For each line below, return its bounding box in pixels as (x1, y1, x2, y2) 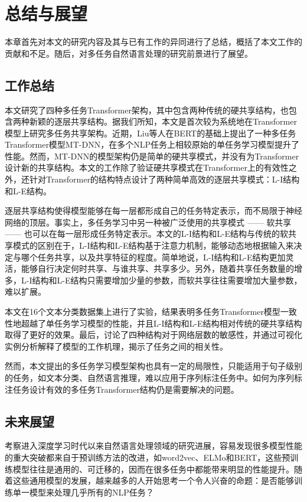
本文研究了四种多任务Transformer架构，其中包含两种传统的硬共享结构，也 (5, 103, 289, 116)
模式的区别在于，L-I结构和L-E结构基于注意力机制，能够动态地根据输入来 (12, 239, 294, 252)
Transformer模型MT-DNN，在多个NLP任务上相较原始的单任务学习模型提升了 (5, 138, 299, 151)
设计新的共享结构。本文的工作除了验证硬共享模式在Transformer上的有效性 (5, 161, 289, 174)
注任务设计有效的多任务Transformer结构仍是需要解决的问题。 (5, 383, 239, 395)
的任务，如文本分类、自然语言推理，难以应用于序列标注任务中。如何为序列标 (5, 371, 302, 383)
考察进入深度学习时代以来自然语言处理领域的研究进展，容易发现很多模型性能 (5, 439, 302, 452)
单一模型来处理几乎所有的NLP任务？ (12, 485, 154, 498)
